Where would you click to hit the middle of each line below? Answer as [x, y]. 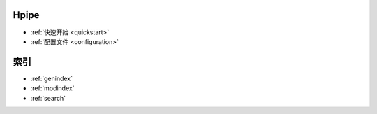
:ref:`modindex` [52, 88]
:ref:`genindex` [52, 78]
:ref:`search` [48, 98]
